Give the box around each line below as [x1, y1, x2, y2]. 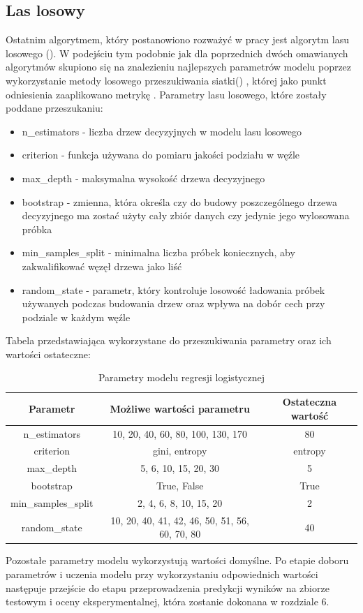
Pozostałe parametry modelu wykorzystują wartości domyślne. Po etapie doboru [6, 553, 349, 568]
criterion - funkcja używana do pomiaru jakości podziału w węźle [22, 147, 300, 162]
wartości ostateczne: [6, 346, 91, 361]
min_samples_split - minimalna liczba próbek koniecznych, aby [22, 245, 295, 260]
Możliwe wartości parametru [110, 401, 250, 415]
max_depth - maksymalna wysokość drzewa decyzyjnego [22, 170, 265, 185]
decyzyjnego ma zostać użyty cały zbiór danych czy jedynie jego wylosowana [22, 208, 350, 223]
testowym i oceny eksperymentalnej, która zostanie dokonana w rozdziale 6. [6, 594, 329, 609]
